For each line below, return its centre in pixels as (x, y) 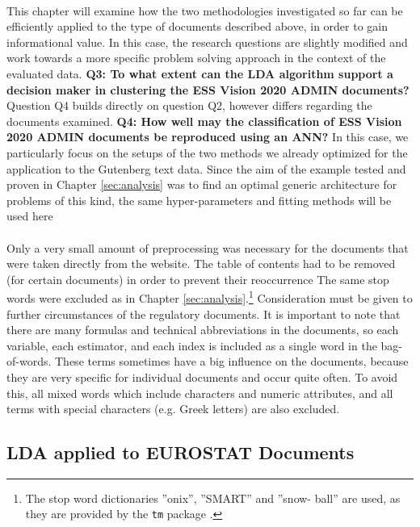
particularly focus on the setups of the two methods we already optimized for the (207, 152)
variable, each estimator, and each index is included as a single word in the (192, 345)
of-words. (29, 361)
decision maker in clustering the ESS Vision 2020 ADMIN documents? (208, 89)
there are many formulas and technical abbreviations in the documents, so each (203, 330)
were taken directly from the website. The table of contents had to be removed (201, 263)
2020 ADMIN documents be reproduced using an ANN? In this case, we (208, 137)
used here (30, 216)
